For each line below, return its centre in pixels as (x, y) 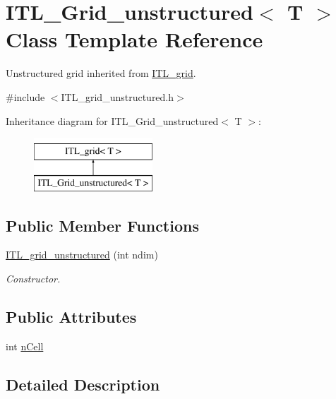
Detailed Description (83, 384)
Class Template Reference (134, 39)
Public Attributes (71, 317)
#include (25, 96)
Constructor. (33, 279)
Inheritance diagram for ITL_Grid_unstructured (112, 120)
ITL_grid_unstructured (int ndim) (82, 255)
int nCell (25, 346)
